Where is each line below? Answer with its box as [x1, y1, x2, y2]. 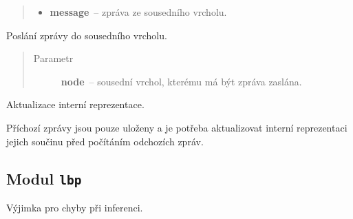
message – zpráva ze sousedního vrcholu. [50, 5, 227, 19]
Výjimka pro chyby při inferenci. [6, 200, 143, 214]
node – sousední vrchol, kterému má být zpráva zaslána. [61, 74, 302, 88]
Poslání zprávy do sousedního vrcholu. [6, 28, 167, 42]
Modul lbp [6, 167, 82, 189]
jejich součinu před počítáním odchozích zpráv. [6, 134, 204, 148]
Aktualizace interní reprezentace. [6, 97, 145, 112]
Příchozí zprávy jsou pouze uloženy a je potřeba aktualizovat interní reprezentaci [6, 120, 347, 134]
